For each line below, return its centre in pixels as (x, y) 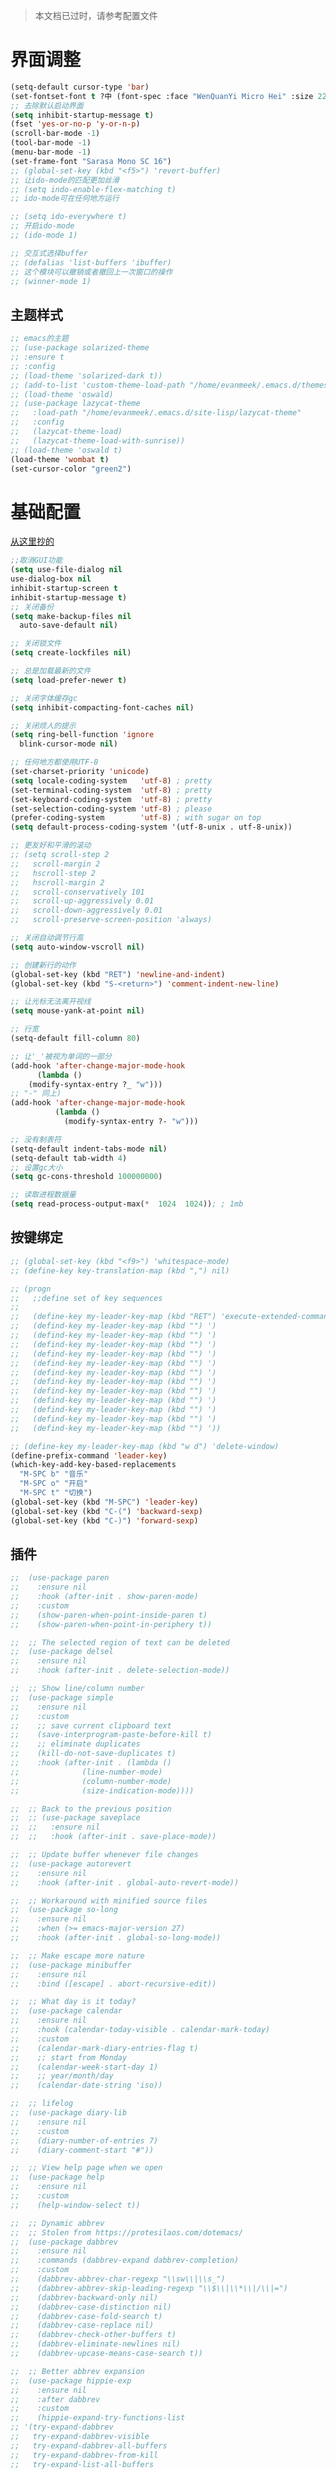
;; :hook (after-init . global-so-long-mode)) (116, 1938)
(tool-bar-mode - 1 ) (51, 143)
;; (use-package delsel (62, 1652)
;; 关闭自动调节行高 (47, 938)
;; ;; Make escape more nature (77, 1955)
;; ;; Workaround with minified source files (109, 1900)
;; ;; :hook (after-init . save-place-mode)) (113, 1837)
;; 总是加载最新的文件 (51, 671)
